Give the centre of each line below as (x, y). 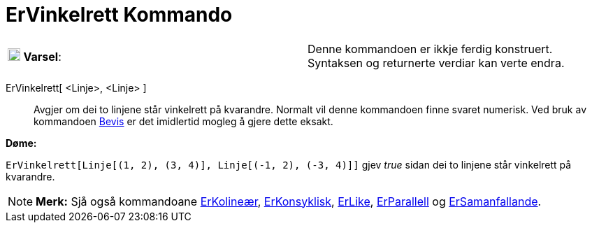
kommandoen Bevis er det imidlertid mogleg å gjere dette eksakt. (183, 121)
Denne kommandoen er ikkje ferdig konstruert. (430, 49)
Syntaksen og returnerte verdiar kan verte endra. (436, 63)
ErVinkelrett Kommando (119, 15)
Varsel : (42, 56)
